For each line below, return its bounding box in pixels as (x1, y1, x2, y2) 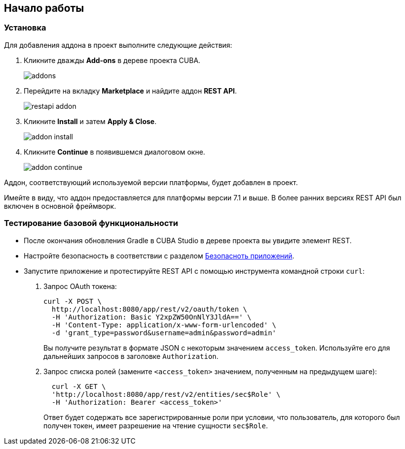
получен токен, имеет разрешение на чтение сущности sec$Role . (43, 421, 268, 430)
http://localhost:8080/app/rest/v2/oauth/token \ (51, 305, 248, 313)
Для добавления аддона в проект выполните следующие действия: (4, 40, 232, 49)
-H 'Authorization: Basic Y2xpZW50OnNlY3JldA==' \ (51, 313, 252, 321)
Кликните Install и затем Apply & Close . (24, 117, 157, 126)
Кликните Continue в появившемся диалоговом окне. (24, 147, 205, 156)
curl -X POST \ (43, 297, 102, 305)
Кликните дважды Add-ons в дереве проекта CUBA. (24, 56, 201, 64)
